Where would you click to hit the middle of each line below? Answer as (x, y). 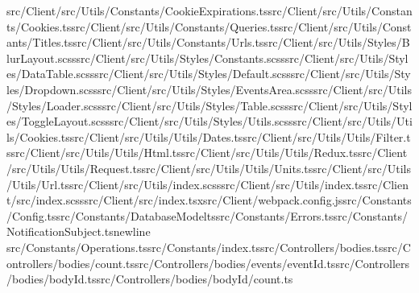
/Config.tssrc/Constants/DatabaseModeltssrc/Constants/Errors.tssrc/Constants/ (207, 215)
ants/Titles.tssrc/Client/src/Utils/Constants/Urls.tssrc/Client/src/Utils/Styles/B (208, 42)
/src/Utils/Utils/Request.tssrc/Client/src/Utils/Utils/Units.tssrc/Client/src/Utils (209, 168)
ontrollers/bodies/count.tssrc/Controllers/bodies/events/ (147, 263)
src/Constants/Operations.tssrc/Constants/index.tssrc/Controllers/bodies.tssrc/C (209, 247)
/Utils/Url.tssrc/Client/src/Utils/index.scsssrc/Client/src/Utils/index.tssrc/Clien (207, 184)
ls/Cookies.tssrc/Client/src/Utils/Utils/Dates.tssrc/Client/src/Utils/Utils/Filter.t (209, 136)
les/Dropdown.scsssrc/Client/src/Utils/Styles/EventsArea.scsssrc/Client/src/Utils (209, 89)
